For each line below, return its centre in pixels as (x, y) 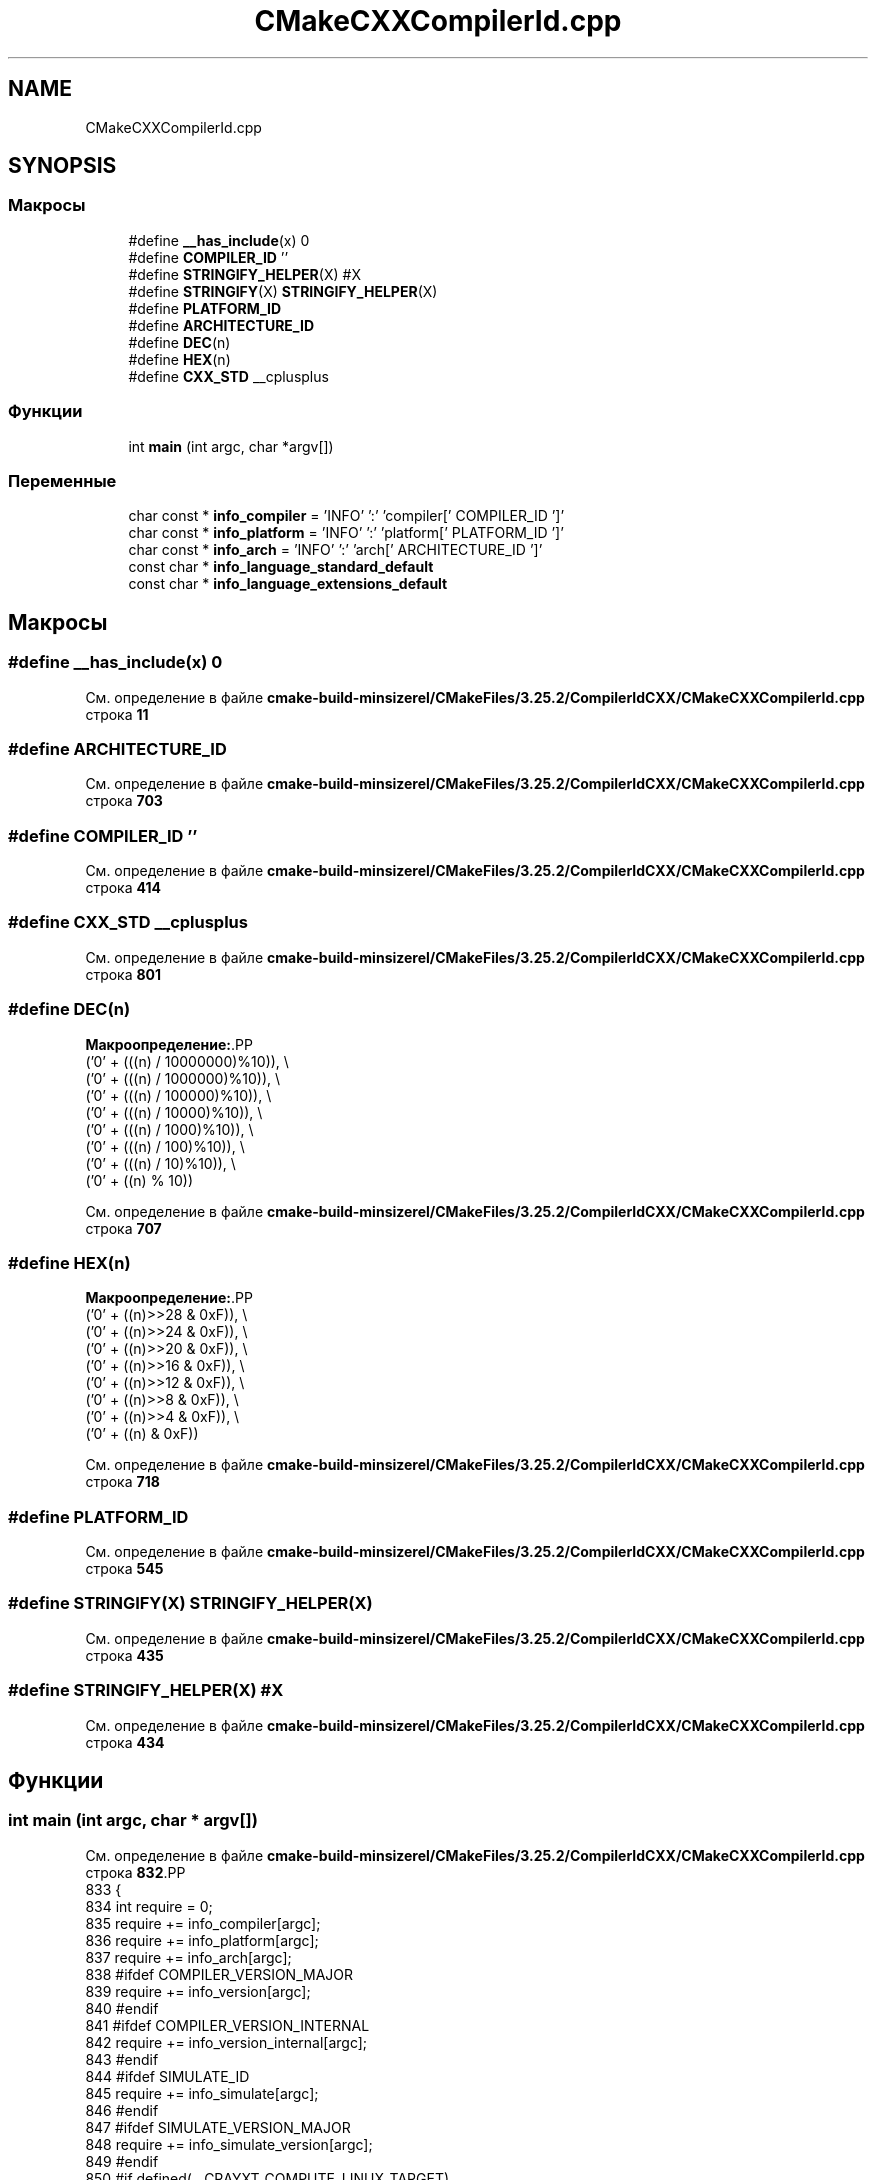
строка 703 (124, 801)
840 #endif (122, 2008)
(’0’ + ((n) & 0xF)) (142, 1434)
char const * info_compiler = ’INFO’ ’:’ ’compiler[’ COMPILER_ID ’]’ (346, 516)
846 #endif (122, 2110)
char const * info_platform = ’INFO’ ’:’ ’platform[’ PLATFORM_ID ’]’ (346, 533)
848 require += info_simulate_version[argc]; (229, 2144)
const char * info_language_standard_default (281, 567)
